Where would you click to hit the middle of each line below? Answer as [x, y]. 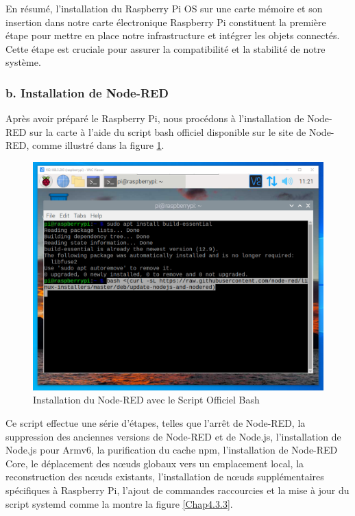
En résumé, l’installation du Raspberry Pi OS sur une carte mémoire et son [164, 8]
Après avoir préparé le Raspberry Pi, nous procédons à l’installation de [155, 118]
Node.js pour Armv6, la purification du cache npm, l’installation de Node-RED [172, 450]
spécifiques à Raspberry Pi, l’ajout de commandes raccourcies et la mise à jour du [177, 490]
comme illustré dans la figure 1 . [98, 145]
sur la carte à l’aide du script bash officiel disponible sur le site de [168, 131]
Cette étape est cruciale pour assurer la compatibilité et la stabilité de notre [166, 48]
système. [23, 62]
